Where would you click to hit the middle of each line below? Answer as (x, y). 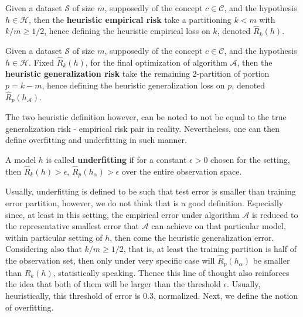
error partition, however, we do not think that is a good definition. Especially (144, 202)
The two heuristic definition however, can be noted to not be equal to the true (146, 117)
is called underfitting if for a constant (116, 160)
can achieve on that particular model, (219, 226)
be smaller (271, 260)
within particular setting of (54, 237)
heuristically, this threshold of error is (73, 295)
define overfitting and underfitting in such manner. (96, 140)
